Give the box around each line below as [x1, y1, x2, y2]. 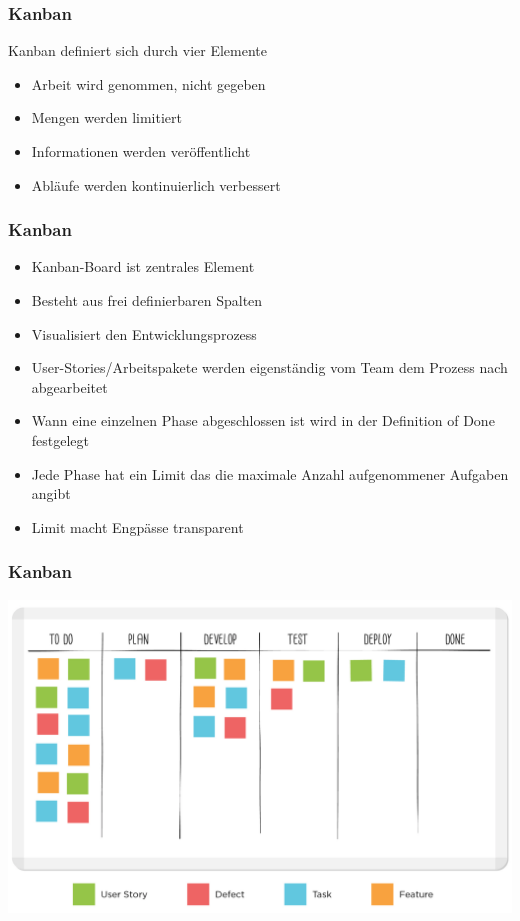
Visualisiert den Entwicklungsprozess [31, 323, 257, 344]
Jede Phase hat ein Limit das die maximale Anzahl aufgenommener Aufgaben [31, 463, 509, 484]
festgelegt [31, 429, 90, 450]
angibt [31, 483, 71, 504]
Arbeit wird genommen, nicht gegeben [31, 73, 266, 94]
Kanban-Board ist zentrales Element [31, 256, 255, 277]
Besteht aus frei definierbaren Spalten [31, 290, 263, 310]
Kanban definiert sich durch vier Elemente [8, 40, 268, 61]
